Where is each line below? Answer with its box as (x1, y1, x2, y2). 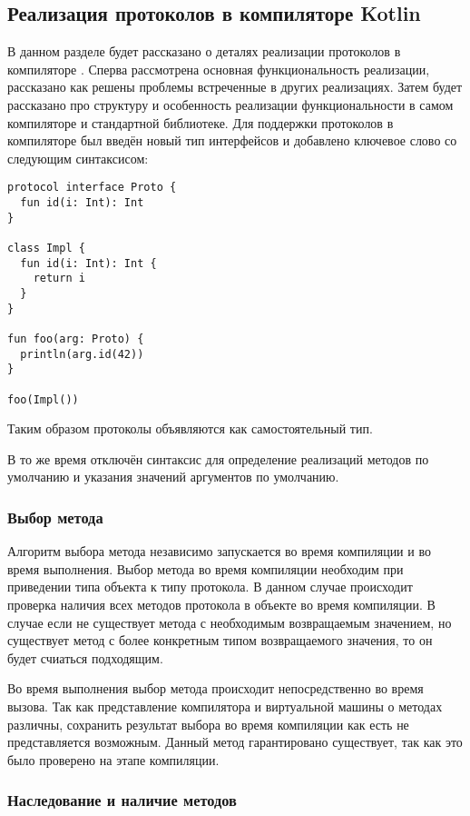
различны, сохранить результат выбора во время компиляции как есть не (7, 714, 409, 733)
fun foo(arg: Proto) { (7, 332, 144, 345)
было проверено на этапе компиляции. (7, 750, 220, 769)
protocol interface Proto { (7, 181, 177, 194)
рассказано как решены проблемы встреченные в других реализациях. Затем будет (7, 77, 463, 96)
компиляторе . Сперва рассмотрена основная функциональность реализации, (7, 59, 430, 78)
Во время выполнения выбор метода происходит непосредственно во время (7, 679, 424, 698)
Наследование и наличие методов (7, 789, 237, 811)
